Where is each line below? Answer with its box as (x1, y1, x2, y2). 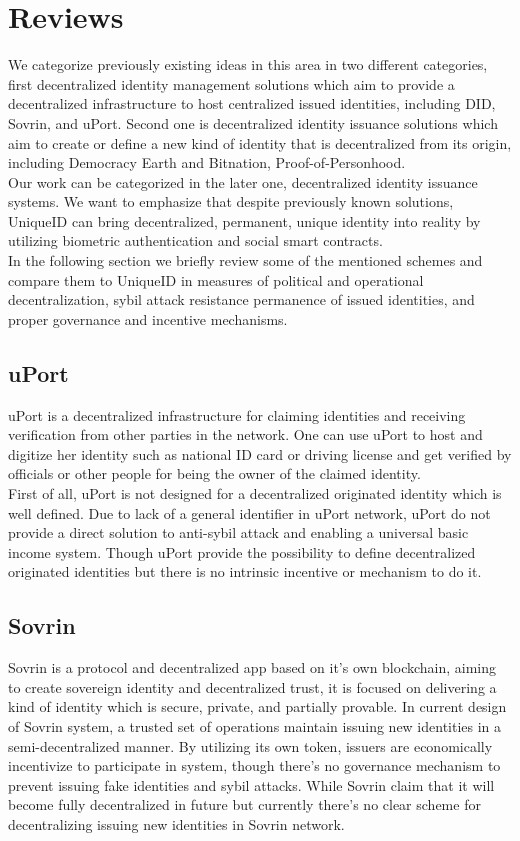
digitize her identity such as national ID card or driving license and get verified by (8, 443, 512, 464)
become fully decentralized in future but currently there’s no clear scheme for (8, 794, 481, 815)
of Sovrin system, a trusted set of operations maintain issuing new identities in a (8, 715, 502, 736)
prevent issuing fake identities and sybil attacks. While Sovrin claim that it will (8, 774, 495, 795)
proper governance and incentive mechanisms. (8, 308, 288, 329)
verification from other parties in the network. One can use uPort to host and (8, 424, 483, 445)
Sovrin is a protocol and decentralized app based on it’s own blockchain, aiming (8, 657, 497, 678)
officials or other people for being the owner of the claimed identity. (8, 463, 421, 484)
